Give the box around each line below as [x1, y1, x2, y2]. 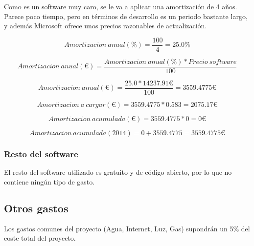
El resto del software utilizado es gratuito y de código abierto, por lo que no [4, 167, 232, 177]
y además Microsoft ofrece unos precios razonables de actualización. [4, 20, 207, 31]
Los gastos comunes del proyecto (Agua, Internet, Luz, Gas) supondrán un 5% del [4, 223, 250, 233]
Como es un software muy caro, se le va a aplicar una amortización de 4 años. [4, 1, 237, 11]
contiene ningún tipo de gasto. [4, 176, 95, 186]
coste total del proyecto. [4, 233, 76, 243]
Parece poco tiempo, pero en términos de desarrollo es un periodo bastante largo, [4, 11, 248, 21]
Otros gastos [4, 200, 69, 215]
